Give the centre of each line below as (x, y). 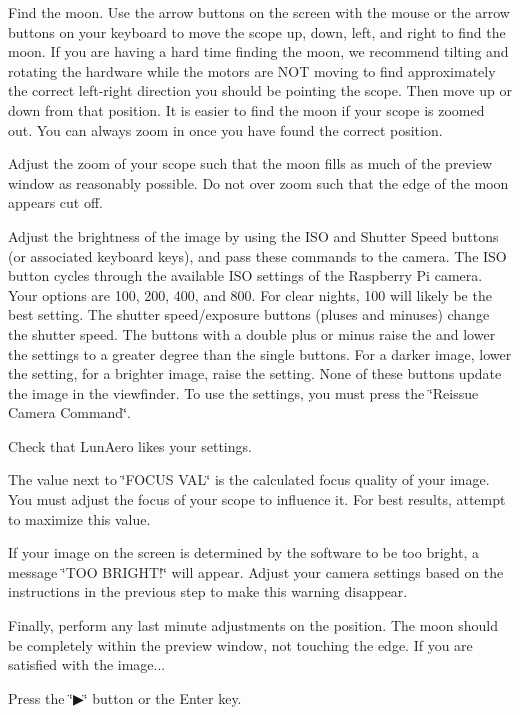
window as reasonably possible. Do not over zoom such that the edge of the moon (258, 182)
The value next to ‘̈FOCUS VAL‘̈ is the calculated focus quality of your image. (249, 479)
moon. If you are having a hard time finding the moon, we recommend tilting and (258, 51)
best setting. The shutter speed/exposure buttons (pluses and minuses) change (249, 314)
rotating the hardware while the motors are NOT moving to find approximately (252, 70)
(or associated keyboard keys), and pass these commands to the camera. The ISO (257, 255)
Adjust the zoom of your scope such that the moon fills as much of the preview (250, 163)
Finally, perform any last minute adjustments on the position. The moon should (253, 625)
